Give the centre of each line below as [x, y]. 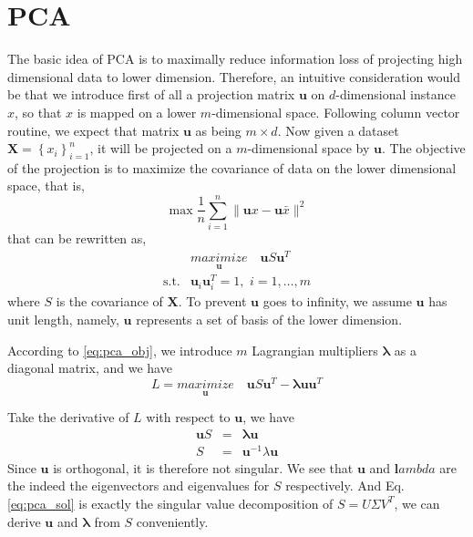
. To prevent [212, 301]
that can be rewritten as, [77, 238]
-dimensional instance [396, 94]
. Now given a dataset [338, 130]
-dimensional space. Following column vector [336, 112]
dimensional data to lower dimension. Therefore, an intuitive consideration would [234, 76]
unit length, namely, [63, 319]
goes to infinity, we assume [337, 301]
